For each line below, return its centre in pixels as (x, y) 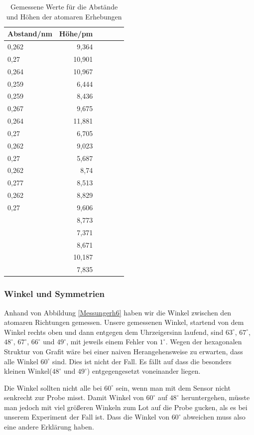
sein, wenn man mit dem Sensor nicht (173, 387)
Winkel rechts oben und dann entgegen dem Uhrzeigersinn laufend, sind (114, 332)
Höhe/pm (76, 34)
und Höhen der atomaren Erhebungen (64, 16)
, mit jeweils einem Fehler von (112, 342)
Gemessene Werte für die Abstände (64, 6)
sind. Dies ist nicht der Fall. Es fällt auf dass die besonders (142, 361)
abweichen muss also (214, 417)
